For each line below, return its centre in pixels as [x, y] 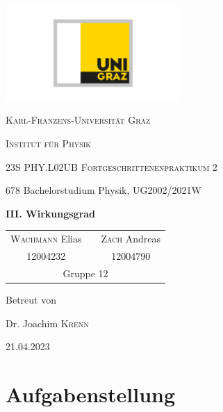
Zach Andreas [131, 239]
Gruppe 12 [85, 273]
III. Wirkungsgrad [51, 213]
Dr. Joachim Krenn [47, 323]
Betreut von [31, 299]
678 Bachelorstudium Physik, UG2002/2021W [104, 190]
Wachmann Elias [46, 239]
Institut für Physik [49, 143]
